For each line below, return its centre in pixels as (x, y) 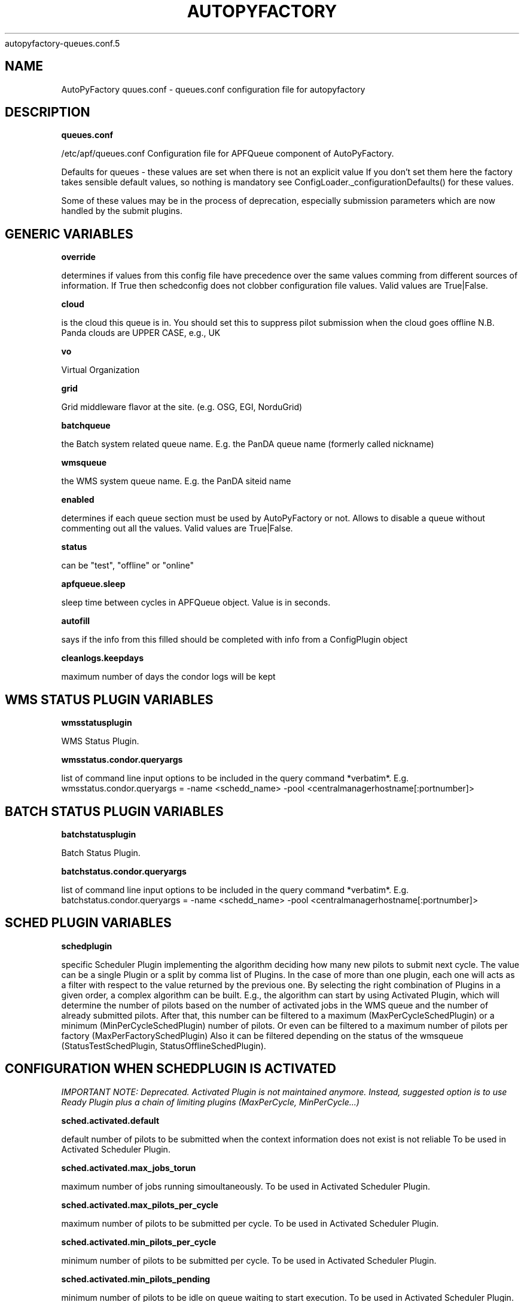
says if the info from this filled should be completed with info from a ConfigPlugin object (234, 640)
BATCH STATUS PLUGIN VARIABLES (114, 811)
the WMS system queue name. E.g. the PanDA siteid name (176, 481)
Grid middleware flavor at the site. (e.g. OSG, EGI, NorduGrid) (182, 407)
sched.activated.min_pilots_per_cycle (139, 1242)
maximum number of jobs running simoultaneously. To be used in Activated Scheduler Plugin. (246, 1186)
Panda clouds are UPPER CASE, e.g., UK (141, 333)
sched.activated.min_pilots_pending (136, 1279)
